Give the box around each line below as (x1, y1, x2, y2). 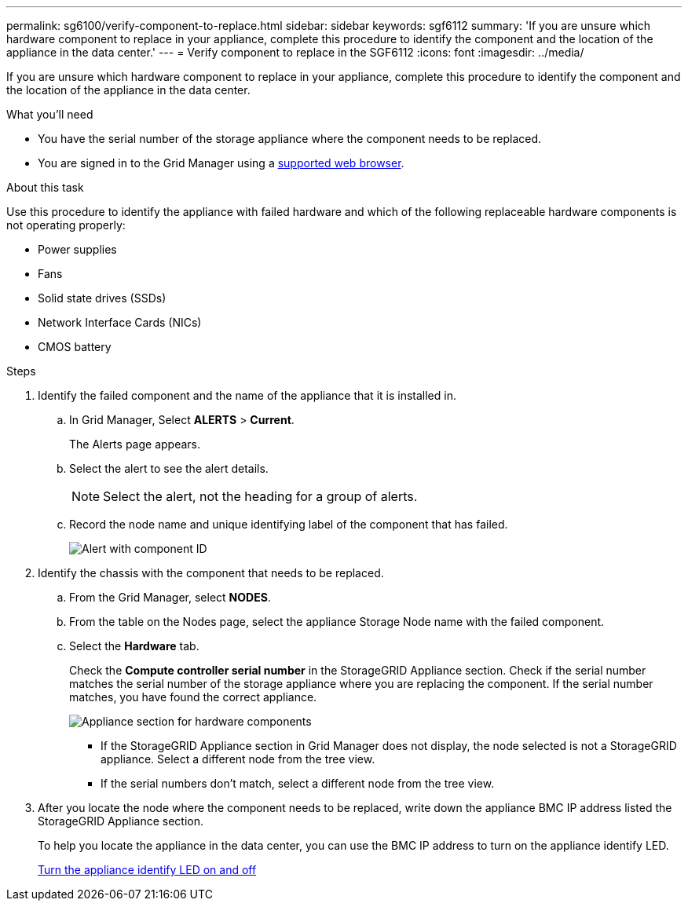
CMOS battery (38, 340, 112, 353)
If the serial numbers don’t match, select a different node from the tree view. (101, 777, 495, 790)
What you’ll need (6, 108, 93, 121)
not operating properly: (6, 218, 126, 232)
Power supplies (38, 243, 117, 256)
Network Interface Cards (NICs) (38, 316, 202, 329)
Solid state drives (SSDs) (38, 291, 167, 305)
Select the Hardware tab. (69, 639, 199, 653)
